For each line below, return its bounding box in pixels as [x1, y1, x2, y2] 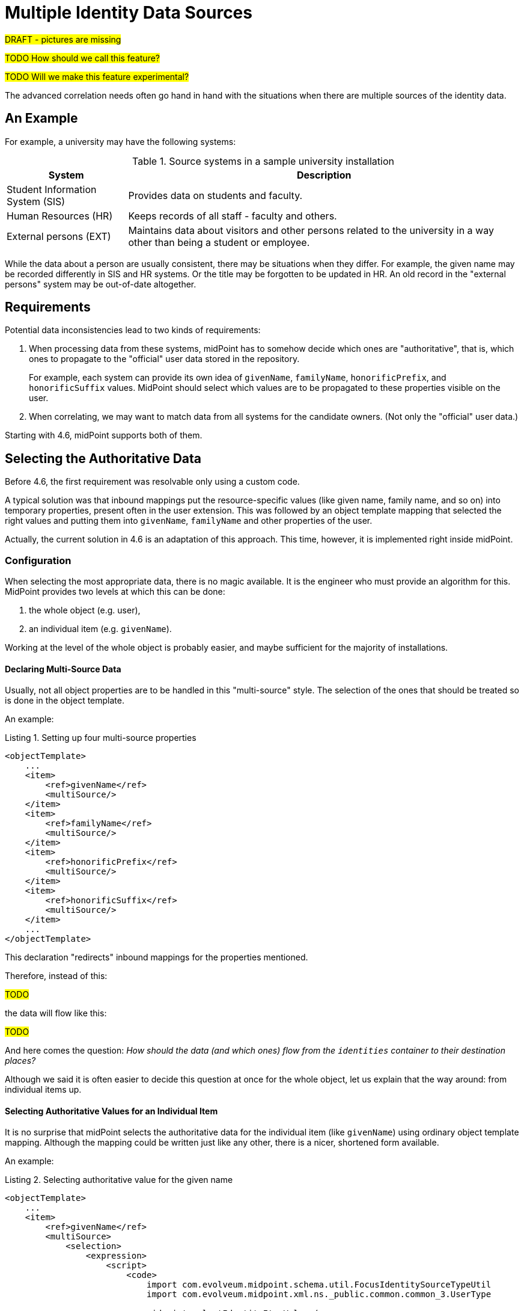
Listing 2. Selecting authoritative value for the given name [5, 1174, 233, 1185]
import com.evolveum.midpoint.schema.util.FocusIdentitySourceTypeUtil [147, 1280, 492, 1290]
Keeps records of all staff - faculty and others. [128, 209, 337, 222]
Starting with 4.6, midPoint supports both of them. [5, 430, 203, 441]
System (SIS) [7, 195, 65, 207]
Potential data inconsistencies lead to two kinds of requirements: [5, 325, 261, 336]
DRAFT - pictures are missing [5, 34, 121, 45]
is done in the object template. [5, 695, 124, 706]
